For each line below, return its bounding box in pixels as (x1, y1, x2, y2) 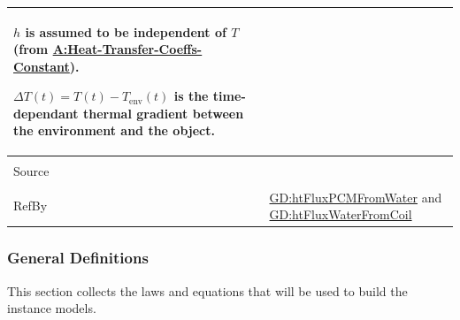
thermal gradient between (82, 103, 244, 122)
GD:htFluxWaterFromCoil (269, 205, 412, 224)
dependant (13, 103, 79, 122)
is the (173, 87, 209, 105)
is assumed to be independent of (25, 22, 226, 41)
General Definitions (7, 247, 149, 269)
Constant (13, 57, 70, 75)
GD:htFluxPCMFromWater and (269, 187, 442, 206)
